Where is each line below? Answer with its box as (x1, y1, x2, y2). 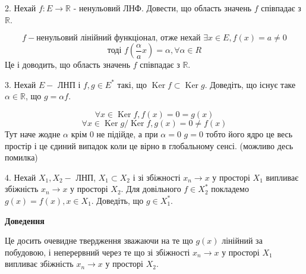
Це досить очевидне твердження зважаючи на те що (5, 234, 193, 247)
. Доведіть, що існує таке (204, 78, 296, 90)
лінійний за (222, 234, 263, 247)
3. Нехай (5, 78, 36, 90)
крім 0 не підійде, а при (71, 127, 158, 140)
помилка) (5, 151, 38, 163)
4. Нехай (5, 171, 36, 183)
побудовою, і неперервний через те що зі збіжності (5, 245, 190, 258)
